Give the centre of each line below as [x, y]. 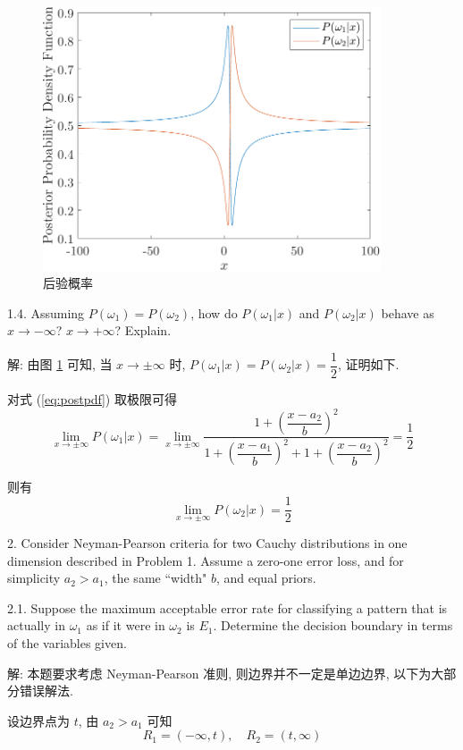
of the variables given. [67, 643]
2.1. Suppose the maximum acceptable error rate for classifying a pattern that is [227, 607]
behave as [408, 312]
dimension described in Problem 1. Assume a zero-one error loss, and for [206, 560]
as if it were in [126, 625]
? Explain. [143, 330]
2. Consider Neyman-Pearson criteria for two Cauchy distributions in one [207, 543]
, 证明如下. [368, 364]
